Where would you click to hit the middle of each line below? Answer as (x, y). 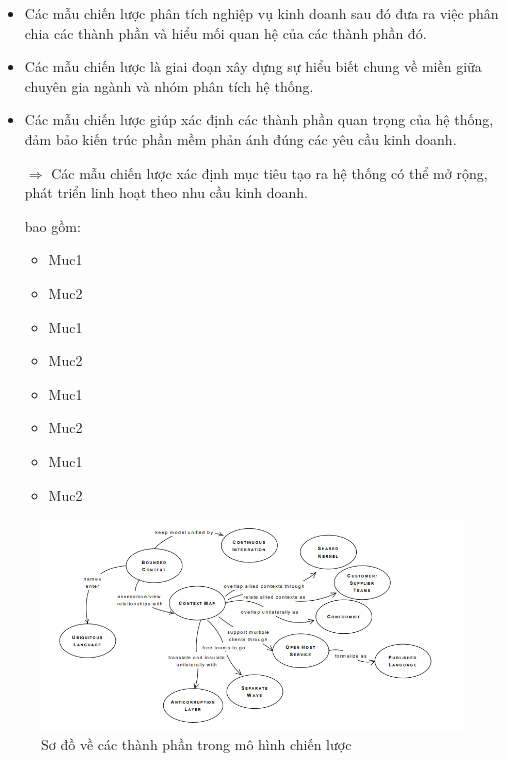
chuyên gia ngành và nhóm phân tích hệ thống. (169, 85)
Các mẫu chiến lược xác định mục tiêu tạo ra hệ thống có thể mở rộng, (269, 172)
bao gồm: (52, 225)
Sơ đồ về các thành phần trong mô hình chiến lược (196, 744)
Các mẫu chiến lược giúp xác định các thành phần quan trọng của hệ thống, (259, 119)
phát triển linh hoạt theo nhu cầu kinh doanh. (166, 192)
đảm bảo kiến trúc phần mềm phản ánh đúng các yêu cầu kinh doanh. (240, 138)
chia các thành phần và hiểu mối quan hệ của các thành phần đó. (225, 32)
